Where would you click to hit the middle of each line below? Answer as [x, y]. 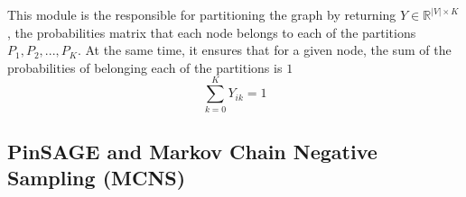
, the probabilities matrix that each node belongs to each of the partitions [212, 32]
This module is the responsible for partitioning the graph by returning [202, 14]
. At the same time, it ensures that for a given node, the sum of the [264, 50]
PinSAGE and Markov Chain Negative [192, 151]
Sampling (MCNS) [97, 178]
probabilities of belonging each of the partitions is [145, 67]
